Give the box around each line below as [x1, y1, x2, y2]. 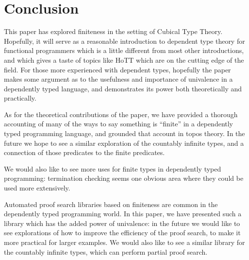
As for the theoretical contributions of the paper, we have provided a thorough [4, 109, 238, 119]
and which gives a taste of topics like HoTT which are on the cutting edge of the [4, 54, 244, 65]
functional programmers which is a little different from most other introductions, [4, 45, 244, 55]
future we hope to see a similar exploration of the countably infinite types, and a [4, 138, 244, 148]
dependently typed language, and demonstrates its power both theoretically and [4, 83, 242, 93]
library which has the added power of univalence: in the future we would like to [4, 218, 240, 228]
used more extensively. [4, 183, 70, 193]
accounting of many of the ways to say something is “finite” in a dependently [4, 119, 233, 129]
